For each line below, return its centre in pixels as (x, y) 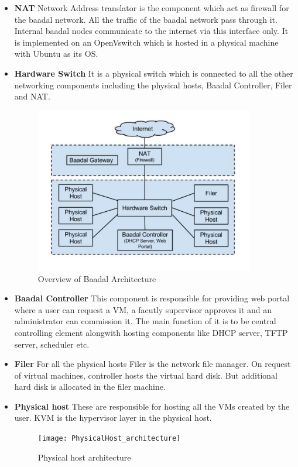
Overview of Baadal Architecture (97, 278)
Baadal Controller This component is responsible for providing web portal (152, 298)
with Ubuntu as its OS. (56, 54)
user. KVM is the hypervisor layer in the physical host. (113, 418)
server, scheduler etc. (52, 344)
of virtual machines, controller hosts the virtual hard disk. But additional (146, 375)
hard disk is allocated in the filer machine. (90, 387)
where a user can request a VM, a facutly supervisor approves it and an (143, 309)
